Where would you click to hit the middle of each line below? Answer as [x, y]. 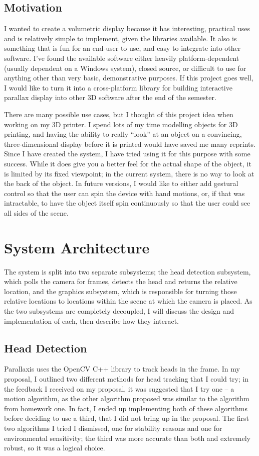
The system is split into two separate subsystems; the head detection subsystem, [127, 271]
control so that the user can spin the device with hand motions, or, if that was [124, 193]
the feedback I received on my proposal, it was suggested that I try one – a [119, 388]
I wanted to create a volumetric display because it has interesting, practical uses [127, 28]
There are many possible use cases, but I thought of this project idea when [119, 114]
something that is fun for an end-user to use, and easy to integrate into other [122, 48]
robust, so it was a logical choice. [55, 448]
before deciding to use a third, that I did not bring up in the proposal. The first [126, 418]
